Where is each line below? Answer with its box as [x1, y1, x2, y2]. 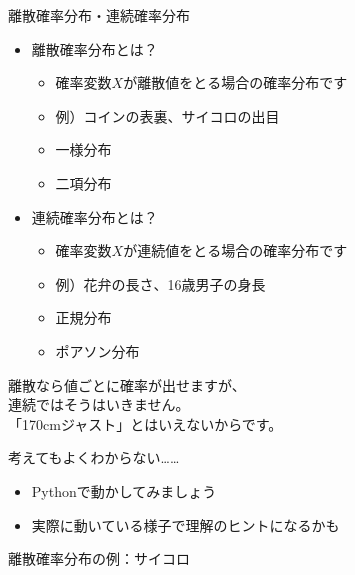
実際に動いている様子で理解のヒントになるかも [31, 514, 340, 535]
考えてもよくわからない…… [8, 447, 180, 468]
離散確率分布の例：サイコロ [8, 548, 190, 569]
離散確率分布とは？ [31, 38, 158, 59]
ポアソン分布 [55, 340, 140, 361]
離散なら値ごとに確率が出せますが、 [8, 374, 246, 395]
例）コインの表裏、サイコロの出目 [55, 105, 280, 126]
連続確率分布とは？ [31, 206, 158, 227]
